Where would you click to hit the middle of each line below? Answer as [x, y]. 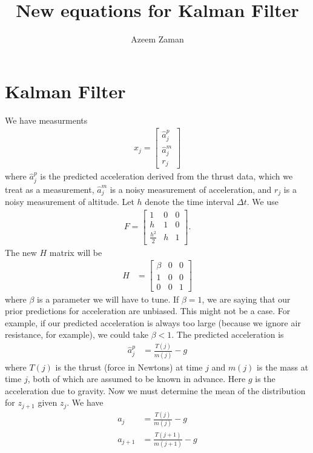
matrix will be [76, 252]
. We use [262, 202]
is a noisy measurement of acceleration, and [191, 189]
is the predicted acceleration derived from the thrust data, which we [166, 176]
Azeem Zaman [157, 39]
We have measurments [46, 120]
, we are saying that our [246, 299]
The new [21, 252]
